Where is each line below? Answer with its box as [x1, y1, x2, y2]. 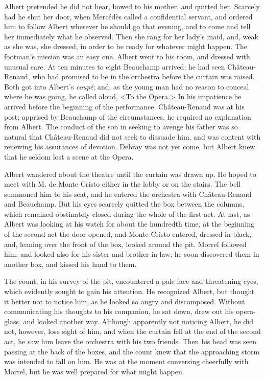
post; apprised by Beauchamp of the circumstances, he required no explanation [4, 111, 251, 122]
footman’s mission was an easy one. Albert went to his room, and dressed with [4, 51, 250, 61]
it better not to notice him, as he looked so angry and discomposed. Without [4, 296, 245, 306]
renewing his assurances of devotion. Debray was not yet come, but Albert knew [4, 141, 255, 152]
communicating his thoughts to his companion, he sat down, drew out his [4, 306, 234, 317]
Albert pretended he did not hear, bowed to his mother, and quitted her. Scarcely [4, 1, 260, 11]
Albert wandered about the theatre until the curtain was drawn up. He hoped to [4, 168, 256, 179]
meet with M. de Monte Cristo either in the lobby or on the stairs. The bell [4, 178, 241, 189]
